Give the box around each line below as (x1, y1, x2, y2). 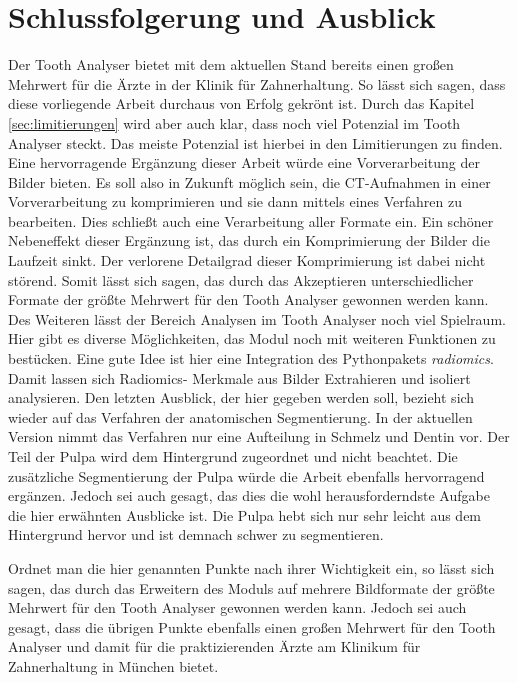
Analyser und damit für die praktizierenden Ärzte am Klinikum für (8, 636, 421, 657)
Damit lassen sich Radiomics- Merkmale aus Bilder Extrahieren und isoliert (8, 367, 471, 388)
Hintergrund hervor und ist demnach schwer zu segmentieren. (8, 524, 384, 545)
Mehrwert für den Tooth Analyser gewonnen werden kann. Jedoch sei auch (8, 597, 467, 618)
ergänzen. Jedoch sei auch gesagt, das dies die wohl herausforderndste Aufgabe (8, 485, 490, 506)
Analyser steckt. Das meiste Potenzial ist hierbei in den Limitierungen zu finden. (8, 132, 503, 153)
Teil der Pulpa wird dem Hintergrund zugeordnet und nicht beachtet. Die (8, 446, 458, 466)
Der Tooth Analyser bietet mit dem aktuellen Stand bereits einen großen (8, 54, 454, 75)
